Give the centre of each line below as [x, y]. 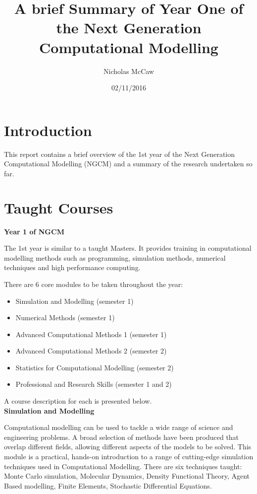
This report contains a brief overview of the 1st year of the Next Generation [120, 154]
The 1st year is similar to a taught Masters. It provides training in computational [128, 248]
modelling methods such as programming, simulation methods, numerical [115, 257]
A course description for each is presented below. [78, 401]
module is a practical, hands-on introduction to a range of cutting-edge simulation [129, 457]
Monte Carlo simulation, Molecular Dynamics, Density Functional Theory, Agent [127, 476]
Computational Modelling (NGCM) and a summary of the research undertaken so [128, 164]
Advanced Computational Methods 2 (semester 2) [91, 351]
